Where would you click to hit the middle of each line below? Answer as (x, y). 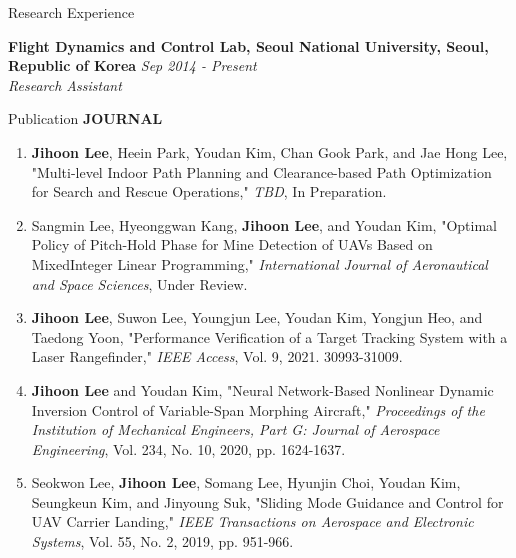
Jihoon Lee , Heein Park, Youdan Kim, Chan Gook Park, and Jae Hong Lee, (269, 151)
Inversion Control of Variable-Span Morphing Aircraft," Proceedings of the (258, 409)
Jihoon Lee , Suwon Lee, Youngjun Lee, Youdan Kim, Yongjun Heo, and (257, 317)
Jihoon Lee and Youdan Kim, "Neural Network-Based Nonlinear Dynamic (262, 389)
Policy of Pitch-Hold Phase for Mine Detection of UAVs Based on (232, 244)
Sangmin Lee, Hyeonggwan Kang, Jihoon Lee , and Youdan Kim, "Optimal (264, 224)
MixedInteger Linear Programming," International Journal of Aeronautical (259, 263)
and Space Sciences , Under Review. (139, 283)
